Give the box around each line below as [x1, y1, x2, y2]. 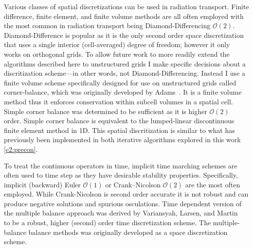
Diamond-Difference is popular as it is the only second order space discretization [4, 30, 244, 40]
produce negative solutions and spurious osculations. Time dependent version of [4, 198, 242, 208]
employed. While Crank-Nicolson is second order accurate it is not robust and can [4, 189, 249, 199]
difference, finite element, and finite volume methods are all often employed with [4, 11, 244, 21]
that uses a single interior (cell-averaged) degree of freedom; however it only [4, 39, 230, 50]
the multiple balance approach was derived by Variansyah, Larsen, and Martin [4, 208, 238, 218]
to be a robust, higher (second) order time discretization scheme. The [4, 217, 211, 228]
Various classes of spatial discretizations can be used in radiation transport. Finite [4, 1, 249, 11]
